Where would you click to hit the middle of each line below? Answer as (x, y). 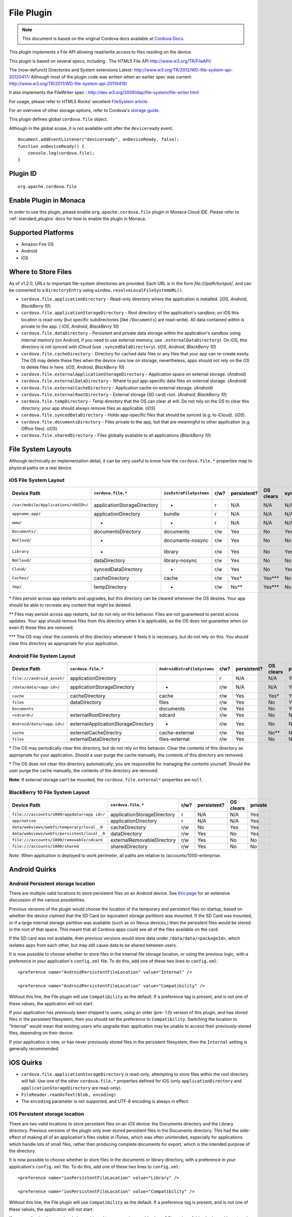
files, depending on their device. (41, 1033)
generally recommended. (34, 1049)
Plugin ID (23, 174)
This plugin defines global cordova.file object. (58, 119)
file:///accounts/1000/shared (45, 846)
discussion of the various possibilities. (47, 900)
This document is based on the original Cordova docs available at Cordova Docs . (103, 38)
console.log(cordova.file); (61, 153)
